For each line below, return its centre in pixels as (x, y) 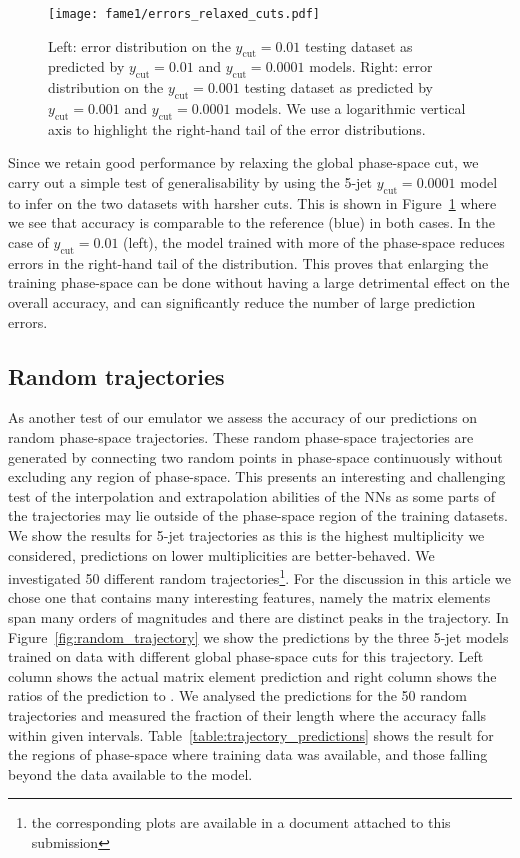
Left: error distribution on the (139, 45)
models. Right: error (371, 66)
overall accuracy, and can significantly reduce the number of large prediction (242, 302)
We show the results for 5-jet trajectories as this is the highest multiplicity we (246, 534)
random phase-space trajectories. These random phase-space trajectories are (241, 436)
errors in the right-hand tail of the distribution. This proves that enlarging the (248, 262)
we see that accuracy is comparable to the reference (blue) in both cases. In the (251, 222)
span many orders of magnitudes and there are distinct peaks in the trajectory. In (258, 616)
